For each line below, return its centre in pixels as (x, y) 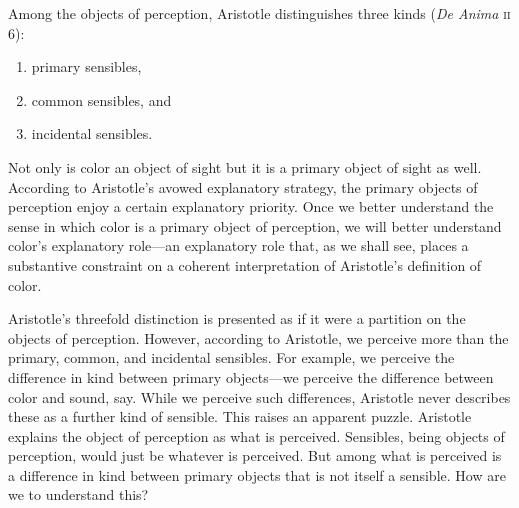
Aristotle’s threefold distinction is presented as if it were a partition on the (237, 318)
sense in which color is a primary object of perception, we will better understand (255, 225)
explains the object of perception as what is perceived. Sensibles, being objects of (256, 435)
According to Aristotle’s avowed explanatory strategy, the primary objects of (243, 186)
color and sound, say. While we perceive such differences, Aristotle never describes (259, 396)
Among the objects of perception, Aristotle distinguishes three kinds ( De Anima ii (259, 13)
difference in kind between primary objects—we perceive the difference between (251, 376)
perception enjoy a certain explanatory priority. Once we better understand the (251, 206)
